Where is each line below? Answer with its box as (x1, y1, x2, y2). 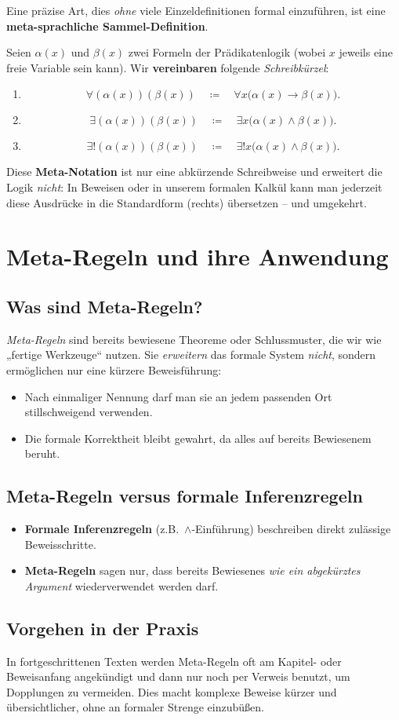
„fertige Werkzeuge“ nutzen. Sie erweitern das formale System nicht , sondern (6, 346, 376, 363)
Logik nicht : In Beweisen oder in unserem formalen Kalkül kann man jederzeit (6, 178, 383, 195)
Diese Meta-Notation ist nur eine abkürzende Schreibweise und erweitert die (6, 163, 383, 180)
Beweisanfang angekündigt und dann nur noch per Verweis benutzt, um (6, 668, 350, 685)
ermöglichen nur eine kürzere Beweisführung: (6, 361, 222, 378)
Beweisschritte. (24, 535, 96, 552)
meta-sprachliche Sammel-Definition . (6, 17, 209, 34)
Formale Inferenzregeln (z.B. (24, 521, 180, 537)
